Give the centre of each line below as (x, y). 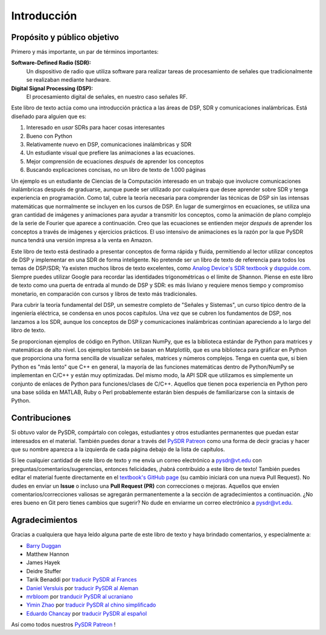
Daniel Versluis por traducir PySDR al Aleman (82, 588)
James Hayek (43, 562)
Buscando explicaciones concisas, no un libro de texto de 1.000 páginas (116, 170)
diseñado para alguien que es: (49, 116)
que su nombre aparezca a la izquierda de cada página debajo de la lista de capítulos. (118, 449)
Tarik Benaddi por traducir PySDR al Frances (81, 580)
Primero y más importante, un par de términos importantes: (85, 52)
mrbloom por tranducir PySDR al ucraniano (79, 596)
